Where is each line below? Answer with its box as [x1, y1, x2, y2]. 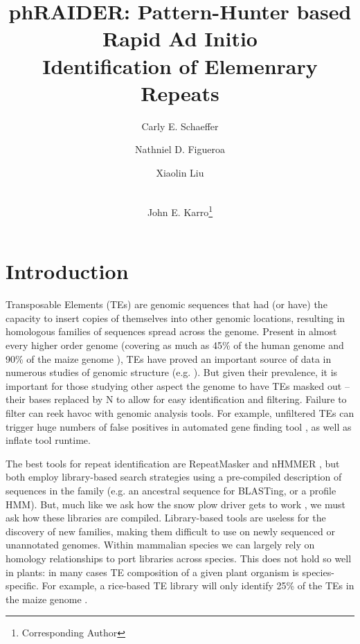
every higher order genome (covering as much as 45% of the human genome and [6, 338, 344, 352]
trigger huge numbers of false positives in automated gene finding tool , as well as [6, 419, 352, 433]
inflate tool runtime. [6, 433, 91, 447]
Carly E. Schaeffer [141, 118, 219, 133]
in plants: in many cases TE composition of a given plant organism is [6, 564, 299, 579]
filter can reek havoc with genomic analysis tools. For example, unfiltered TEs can [6, 406, 354, 420]
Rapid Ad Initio [102, 24, 258, 53]
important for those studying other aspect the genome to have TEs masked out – [6, 378, 350, 393]
